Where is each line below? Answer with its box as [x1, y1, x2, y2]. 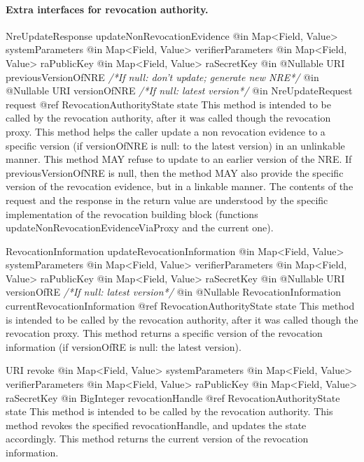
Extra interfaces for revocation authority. [6, 1, 209, 16]
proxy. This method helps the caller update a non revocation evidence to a [6, 124, 325, 138]
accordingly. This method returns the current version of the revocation [6, 431, 309, 446]
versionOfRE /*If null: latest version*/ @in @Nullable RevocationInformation [6, 284, 341, 299]
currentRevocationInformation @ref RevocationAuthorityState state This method [6, 298, 355, 313]
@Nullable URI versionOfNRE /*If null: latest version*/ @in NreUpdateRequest [6, 83, 353, 98]
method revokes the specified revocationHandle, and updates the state [6, 417, 307, 432]
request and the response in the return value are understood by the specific [6, 192, 328, 207]
